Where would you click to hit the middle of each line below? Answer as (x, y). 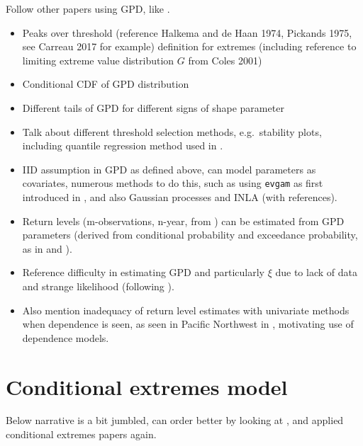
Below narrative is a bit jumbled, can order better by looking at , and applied (175, 420)
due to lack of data (316, 272)
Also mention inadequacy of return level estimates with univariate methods (186, 310)
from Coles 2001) (225, 60)
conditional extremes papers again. (81, 434)
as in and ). (47, 248)
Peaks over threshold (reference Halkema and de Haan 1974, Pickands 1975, (187, 32)
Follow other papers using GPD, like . (88, 8)
